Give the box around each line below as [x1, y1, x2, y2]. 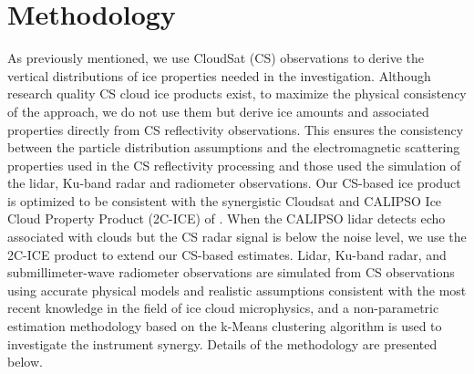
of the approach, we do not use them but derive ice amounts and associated [7, 101, 429, 120]
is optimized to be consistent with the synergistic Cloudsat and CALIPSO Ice [7, 191, 442, 210]
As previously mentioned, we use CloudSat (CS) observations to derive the [7, 48, 425, 68]
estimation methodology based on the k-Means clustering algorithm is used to [7, 317, 442, 336]
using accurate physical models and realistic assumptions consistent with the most [7, 280, 467, 299]
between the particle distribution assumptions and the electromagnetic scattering [7, 138, 460, 157]
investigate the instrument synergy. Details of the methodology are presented [7, 334, 438, 353]
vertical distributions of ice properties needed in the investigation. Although [7, 66, 431, 85]
